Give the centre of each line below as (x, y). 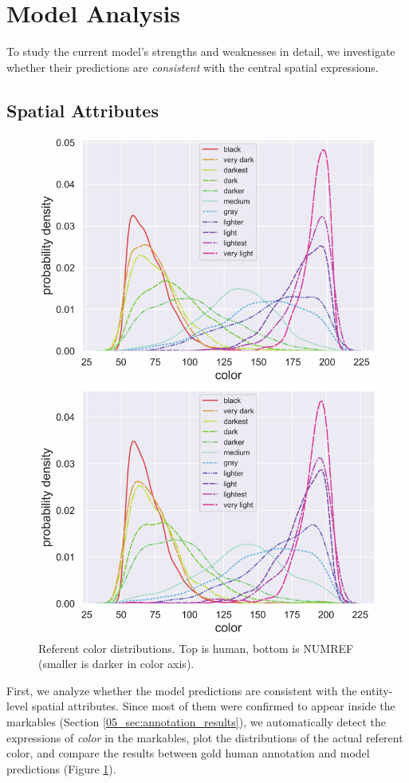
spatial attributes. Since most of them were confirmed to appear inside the (213, 706)
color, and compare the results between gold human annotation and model (188, 753)
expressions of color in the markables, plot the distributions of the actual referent (205, 737)
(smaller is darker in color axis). (116, 664)
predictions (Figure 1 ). (61, 768)
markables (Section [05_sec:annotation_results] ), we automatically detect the (196, 721)
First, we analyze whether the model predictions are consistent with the (182, 690)
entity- (377, 690)
